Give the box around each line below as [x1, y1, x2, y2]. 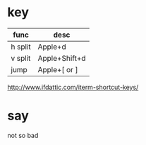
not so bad [7, 131, 39, 139]
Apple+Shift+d [37, 53, 86, 63]
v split [11, 53, 31, 63]
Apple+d [37, 42, 66, 52]
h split [11, 42, 31, 52]
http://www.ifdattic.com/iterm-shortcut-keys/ [7, 83, 139, 91]
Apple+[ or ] [37, 64, 78, 74]
